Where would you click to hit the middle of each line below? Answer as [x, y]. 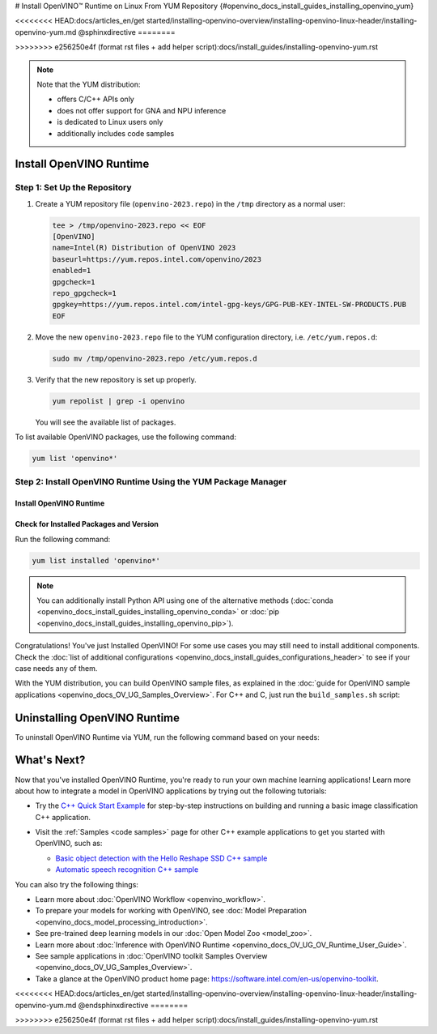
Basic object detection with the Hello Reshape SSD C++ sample [161, 858]
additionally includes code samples [116, 133]
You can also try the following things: [77, 884]
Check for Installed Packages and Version [87, 524]
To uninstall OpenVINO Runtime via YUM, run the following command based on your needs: [167, 737]
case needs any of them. [56, 668]
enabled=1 [72, 271]
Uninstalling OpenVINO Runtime [98, 718]
